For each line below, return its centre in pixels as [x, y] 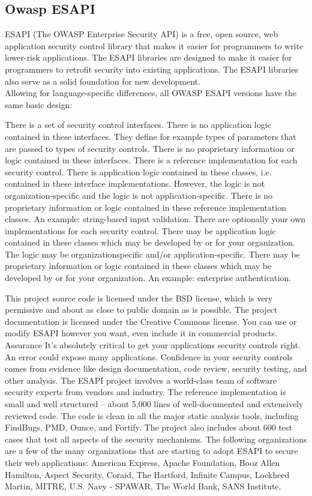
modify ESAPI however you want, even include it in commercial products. [141, 333]
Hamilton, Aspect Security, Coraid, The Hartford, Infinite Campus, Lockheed [147, 474]
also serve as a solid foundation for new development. [103, 81]
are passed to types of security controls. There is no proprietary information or [150, 148]
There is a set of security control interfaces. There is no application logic [138, 125]
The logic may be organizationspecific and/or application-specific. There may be [152, 254]
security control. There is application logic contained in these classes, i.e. [138, 171]
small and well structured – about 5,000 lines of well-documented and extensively [154, 404]
